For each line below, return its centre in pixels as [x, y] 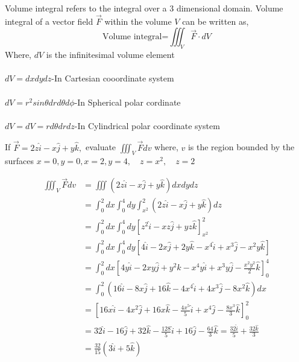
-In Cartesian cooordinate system [113, 78]
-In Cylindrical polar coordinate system [147, 125]
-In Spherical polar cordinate [127, 102]
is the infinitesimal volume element [110, 55]
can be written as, [216, 21]
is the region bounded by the [241, 147]
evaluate [101, 147]
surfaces [20, 161]
